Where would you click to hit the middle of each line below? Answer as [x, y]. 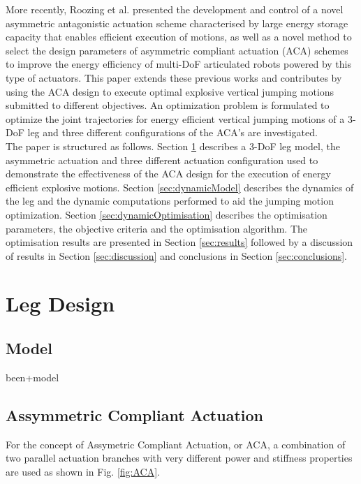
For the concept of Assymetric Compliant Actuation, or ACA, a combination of [176, 444]
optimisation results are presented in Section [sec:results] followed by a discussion [179, 242]
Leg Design [60, 303]
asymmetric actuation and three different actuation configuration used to [162, 160]
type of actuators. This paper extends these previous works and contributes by [174, 77]
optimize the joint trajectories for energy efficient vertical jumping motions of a [175, 118]
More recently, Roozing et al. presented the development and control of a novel [175, 9]
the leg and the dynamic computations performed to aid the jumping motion [170, 201]
